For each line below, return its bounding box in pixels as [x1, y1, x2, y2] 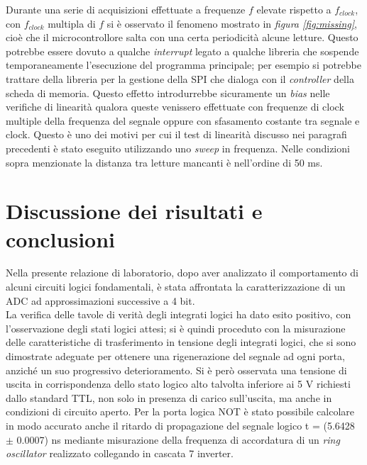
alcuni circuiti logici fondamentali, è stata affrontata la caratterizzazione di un [6, 279, 346, 294]
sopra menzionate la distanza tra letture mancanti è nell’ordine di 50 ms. [6, 155, 323, 169]
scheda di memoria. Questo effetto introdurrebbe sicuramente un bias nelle [6, 85, 330, 100]
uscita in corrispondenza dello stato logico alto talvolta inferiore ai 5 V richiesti [6, 376, 351, 391]
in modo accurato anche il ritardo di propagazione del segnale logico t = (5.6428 [6, 418, 355, 432]
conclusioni [6, 224, 116, 253]
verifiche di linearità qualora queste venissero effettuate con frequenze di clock [6, 99, 344, 114]
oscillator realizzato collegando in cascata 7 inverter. [6, 446, 234, 461]
